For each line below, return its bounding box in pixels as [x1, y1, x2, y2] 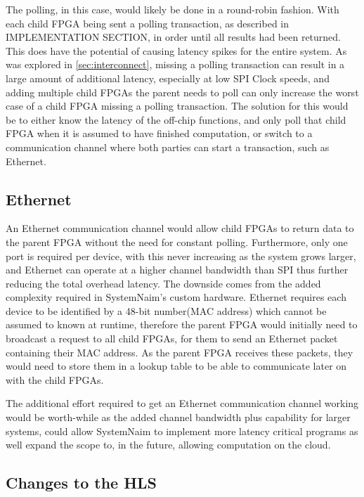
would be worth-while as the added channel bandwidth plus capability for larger [6, 410, 351, 425]
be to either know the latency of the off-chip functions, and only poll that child [6, 112, 346, 127]
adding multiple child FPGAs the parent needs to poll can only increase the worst [6, 84, 359, 99]
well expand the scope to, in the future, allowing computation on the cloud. [6, 437, 331, 452]
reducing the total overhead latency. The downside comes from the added [6, 276, 321, 290]
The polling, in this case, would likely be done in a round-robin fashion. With [6, 2, 339, 16]
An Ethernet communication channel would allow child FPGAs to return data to [6, 221, 354, 235]
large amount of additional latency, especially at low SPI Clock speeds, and [6, 70, 330, 85]
